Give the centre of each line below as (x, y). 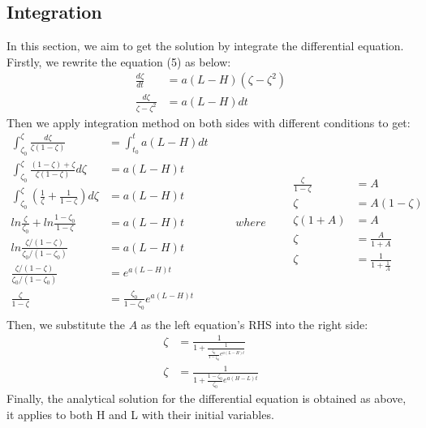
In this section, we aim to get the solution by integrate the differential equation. (205, 46)
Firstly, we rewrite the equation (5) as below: (119, 61)
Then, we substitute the (66, 324)
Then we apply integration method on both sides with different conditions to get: (209, 122)
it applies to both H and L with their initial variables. (140, 414)
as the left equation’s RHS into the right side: (254, 324)
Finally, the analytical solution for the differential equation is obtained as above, (207, 398)
